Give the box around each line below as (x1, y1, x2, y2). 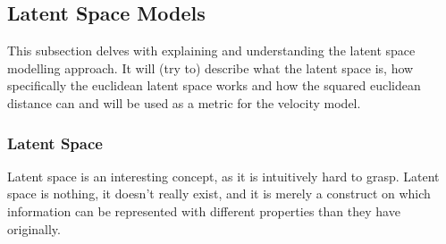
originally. (7, 219, 61, 238)
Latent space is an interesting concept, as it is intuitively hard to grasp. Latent (7, 166, 440, 185)
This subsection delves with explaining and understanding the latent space (7, 41, 416, 60)
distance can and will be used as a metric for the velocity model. (7, 93, 361, 112)
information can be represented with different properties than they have (7, 201, 400, 220)
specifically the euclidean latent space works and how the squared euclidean (7, 76, 421, 95)
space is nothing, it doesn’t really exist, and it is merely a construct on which (7, 184, 431, 203)
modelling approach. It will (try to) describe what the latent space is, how (7, 58, 414, 77)
